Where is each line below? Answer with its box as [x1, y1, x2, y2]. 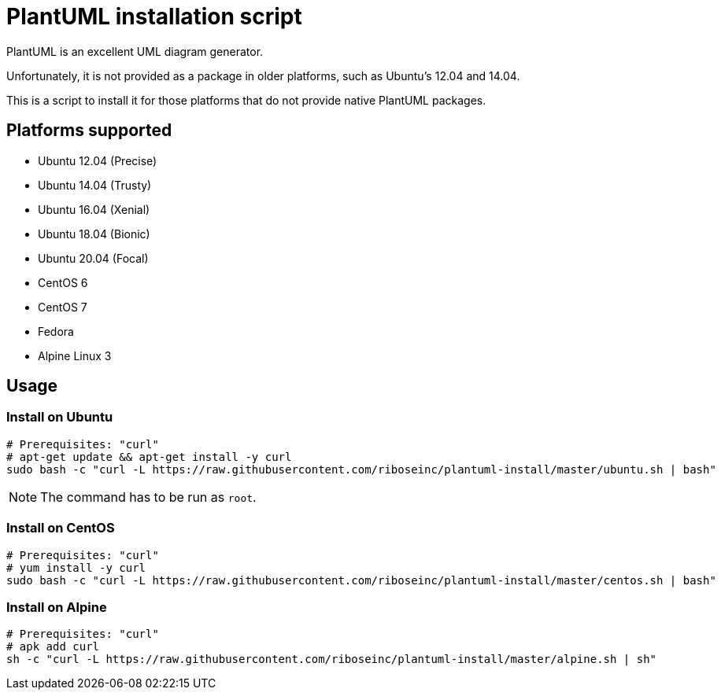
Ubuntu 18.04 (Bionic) [38, 226, 150, 241]
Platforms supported [6, 120, 172, 141]
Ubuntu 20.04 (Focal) [38, 251, 149, 265]
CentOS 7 [38, 300, 87, 314]
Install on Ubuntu [6, 409, 113, 425]
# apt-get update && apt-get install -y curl [6, 450, 292, 463]
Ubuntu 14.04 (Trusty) [38, 178, 152, 192]
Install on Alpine [6, 598, 107, 615]
